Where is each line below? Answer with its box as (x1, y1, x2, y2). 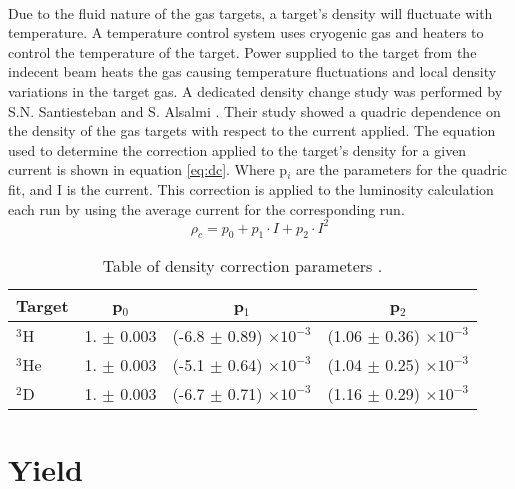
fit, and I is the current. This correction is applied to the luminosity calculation (8, 178, 494, 199)
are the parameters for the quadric (295, 159, 508, 180)
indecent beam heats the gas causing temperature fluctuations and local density (8, 61, 497, 82)
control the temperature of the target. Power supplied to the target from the (8, 41, 477, 62)
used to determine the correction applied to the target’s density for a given (8, 139, 467, 160)
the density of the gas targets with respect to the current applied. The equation (8, 120, 496, 141)
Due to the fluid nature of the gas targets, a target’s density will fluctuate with (8, 2, 493, 23)
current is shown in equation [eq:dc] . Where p (8, 159, 288, 180)
